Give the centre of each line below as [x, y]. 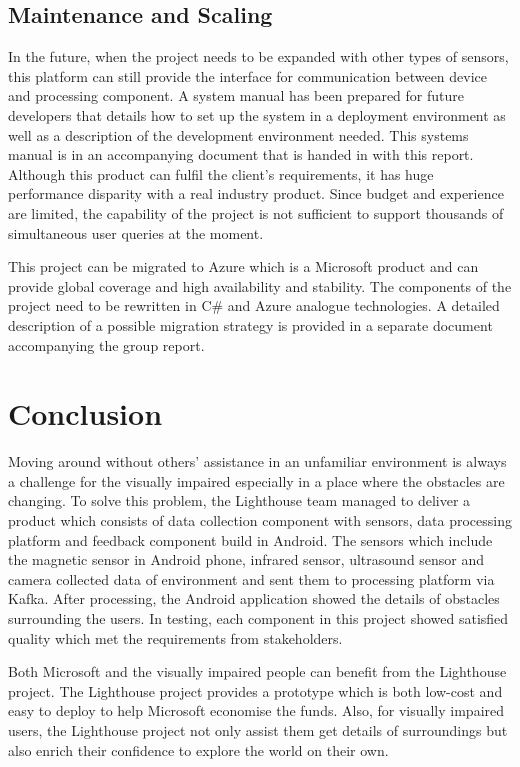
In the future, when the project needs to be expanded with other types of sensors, [258, 56]
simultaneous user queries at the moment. [136, 232]
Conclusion [85, 413]
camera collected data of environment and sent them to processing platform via [251, 578]
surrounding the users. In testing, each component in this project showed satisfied [258, 617]
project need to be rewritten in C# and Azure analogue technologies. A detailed [254, 305]
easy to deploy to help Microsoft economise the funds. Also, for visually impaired [256, 710]
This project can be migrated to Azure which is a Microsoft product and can [243, 266]
